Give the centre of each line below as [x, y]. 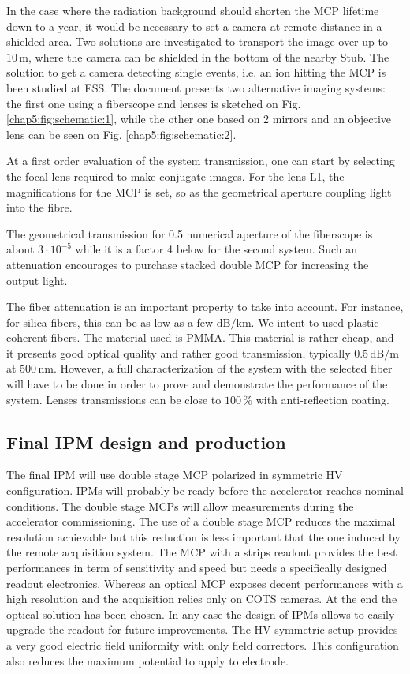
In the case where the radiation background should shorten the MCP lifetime [193, 10]
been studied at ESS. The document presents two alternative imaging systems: [196, 87]
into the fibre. [39, 207]
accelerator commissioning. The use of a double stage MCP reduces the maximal [201, 521]
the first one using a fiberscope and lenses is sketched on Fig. [154, 103]
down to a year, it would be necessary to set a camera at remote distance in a [194, 26]
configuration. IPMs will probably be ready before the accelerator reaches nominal [205, 491]
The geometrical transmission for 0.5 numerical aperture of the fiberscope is [190, 233]
